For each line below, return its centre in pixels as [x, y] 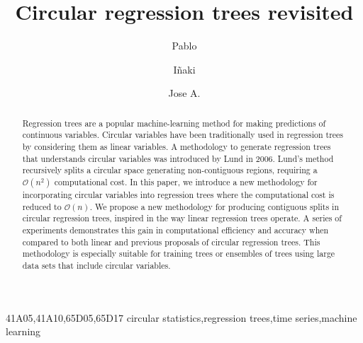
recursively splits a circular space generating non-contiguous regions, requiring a [170, 170]
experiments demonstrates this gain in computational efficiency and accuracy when [175, 229]
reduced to [42, 206]
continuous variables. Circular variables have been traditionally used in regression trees [183, 135]
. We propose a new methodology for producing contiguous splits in [214, 206]
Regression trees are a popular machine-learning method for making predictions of [174, 123]
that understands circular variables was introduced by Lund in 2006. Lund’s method [178, 158]
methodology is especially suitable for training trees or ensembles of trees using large [179, 254]
